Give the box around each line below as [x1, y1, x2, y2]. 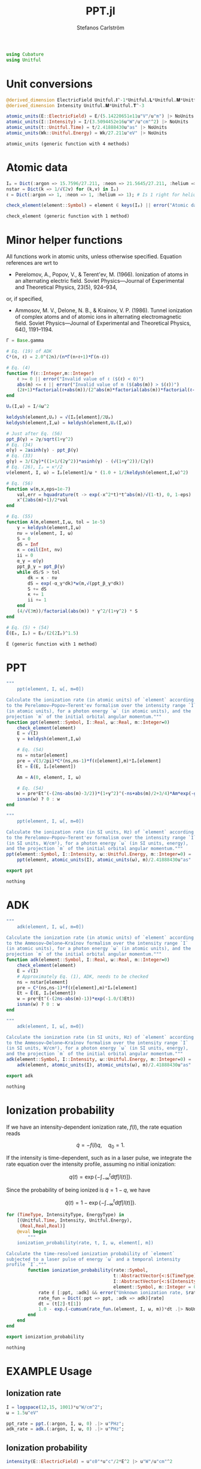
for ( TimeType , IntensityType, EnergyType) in [6, 1212, 124, 1218]
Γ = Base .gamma [6, 337, 44, 344]
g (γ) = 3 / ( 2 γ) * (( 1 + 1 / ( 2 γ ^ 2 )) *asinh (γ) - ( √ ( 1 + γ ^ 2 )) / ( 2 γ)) [6, 458, 154, 465]
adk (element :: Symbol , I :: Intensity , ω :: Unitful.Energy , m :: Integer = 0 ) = [6, 1056, 191, 1063]
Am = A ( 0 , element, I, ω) [17, 774, 82, 780]
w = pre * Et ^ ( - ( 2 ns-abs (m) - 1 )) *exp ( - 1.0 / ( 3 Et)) [17, 996, 135, 1002]
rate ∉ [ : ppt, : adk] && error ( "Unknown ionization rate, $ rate [38, 1289, 199, 1295]
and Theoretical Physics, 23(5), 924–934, [14, 283, 118, 291]
